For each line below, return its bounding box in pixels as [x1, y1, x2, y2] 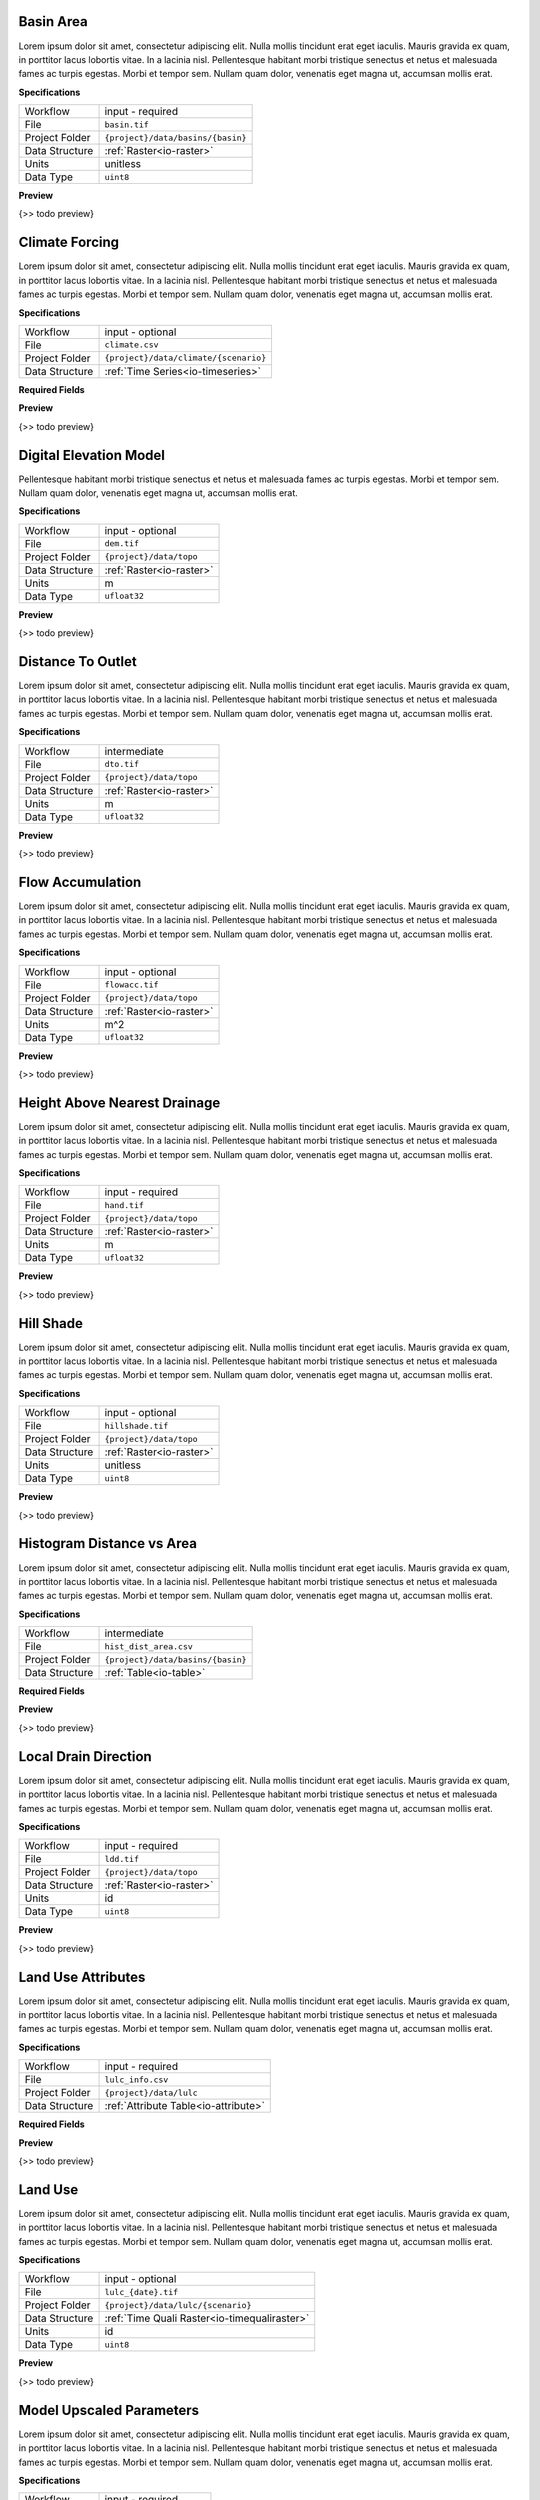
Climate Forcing [18, 234, 120, 251]
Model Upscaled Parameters [18, 2401, 200, 2419]
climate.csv [104, 340, 159, 350]
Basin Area [18, 13, 89, 30]
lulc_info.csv [104, 2074, 169, 2085]
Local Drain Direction [18, 1748, 152, 1765]
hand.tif [104, 1200, 145, 1210]
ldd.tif [104, 1853, 140, 1864]
